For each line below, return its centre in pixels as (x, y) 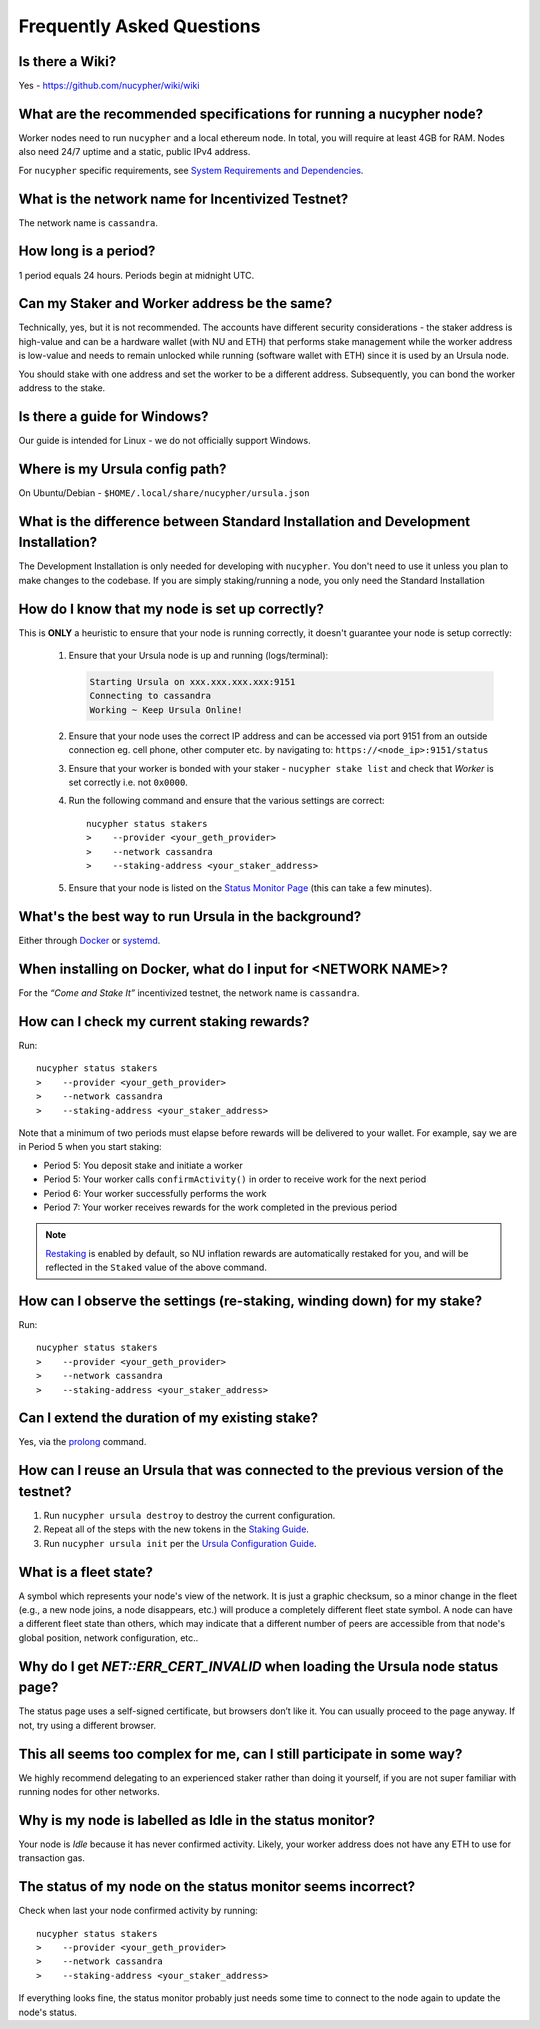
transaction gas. (51, 1858)
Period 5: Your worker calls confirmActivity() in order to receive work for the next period (235, 1179)
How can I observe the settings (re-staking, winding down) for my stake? (250, 1300)
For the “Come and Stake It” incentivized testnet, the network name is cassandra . (189, 993)
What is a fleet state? (86, 1571)
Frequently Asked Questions (139, 26)
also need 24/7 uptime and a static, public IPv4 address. (134, 152)
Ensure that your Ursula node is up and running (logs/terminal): (198, 656)
